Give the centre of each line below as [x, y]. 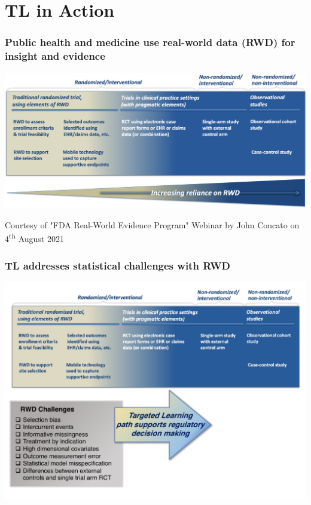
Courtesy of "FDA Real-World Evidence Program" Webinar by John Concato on [152, 225]
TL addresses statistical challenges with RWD [118, 265]
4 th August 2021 [34, 238]
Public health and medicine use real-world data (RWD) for [150, 42]
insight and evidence [55, 56]
